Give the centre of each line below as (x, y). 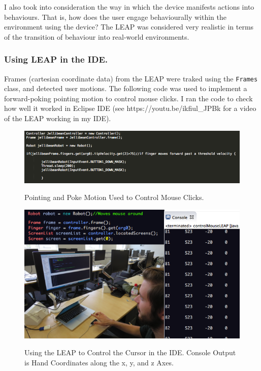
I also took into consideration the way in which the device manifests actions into (129, 7)
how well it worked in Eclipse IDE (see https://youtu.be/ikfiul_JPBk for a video (130, 108)
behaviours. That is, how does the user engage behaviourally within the (115, 17)
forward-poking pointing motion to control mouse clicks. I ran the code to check (128, 98)
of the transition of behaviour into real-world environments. (97, 36)
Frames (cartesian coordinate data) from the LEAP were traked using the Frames (131, 78)
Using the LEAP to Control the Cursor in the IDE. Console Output (130, 352)
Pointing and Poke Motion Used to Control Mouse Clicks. (114, 197)
